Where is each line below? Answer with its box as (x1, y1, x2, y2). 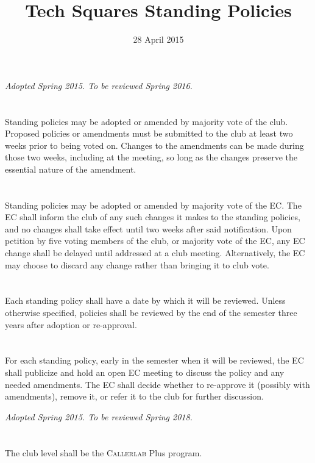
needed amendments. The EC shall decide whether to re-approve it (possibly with (5, 378, 310, 390)
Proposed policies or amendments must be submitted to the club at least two (5, 127, 293, 140)
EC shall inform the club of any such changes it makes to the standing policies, (5, 210, 300, 223)
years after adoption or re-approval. (5, 318, 137, 331)
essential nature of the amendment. (5, 162, 136, 175)
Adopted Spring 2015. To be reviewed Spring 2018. (5, 410, 193, 423)
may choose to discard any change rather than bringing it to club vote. (5, 258, 269, 271)
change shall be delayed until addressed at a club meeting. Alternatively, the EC (5, 246, 305, 259)
